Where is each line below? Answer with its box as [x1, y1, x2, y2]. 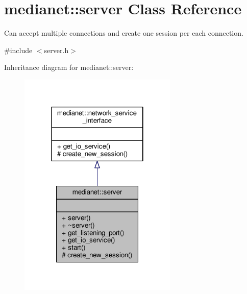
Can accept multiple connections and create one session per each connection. [4, 28, 243, 38]
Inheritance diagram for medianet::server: [4, 62, 134, 72]
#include [4, 44, 33, 55]
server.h [44, 44, 69, 55]
